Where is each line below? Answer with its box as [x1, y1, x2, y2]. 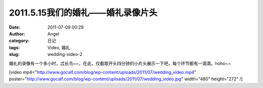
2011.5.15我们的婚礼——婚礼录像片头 [9, 7, 158, 18]
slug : [9, 52, 19, 57]
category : [9, 38, 30, 44]
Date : [9, 24, 20, 30]
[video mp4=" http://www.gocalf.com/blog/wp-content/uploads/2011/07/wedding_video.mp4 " [9, 69, 197, 75]
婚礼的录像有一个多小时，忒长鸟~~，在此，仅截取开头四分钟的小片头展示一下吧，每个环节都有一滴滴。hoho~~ [9, 60, 231, 66]
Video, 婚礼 [47, 44, 71, 51]
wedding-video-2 [47, 52, 83, 57]
